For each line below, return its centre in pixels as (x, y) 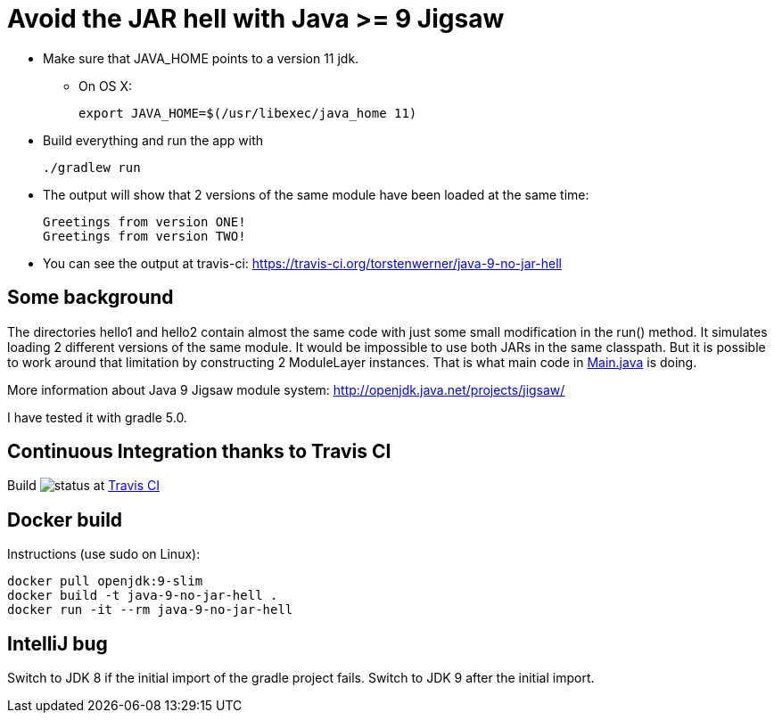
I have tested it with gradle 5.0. (97, 417)
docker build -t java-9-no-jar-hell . (143, 596)
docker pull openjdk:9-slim (105, 581)
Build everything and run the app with (153, 140)
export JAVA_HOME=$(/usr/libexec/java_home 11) (248, 113)
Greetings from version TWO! (144, 236)
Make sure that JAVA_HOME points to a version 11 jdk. (201, 58)
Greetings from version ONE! (144, 221)
